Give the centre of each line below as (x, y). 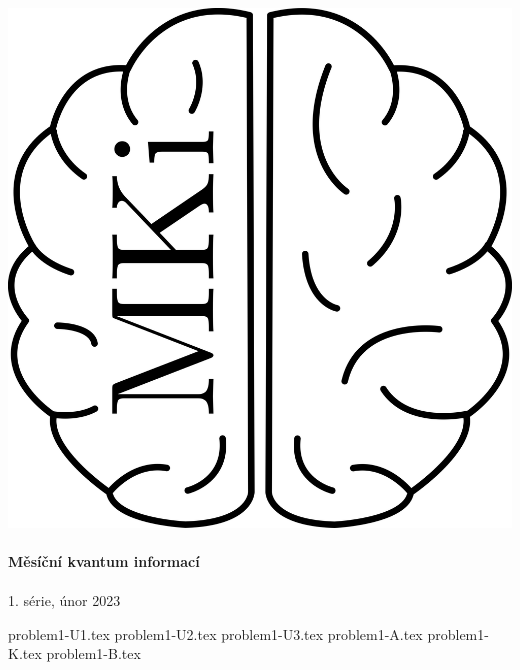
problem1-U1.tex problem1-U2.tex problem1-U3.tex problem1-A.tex (215, 633)
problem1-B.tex (93, 653)
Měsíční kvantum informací (104, 560)
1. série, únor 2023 (64, 600)
